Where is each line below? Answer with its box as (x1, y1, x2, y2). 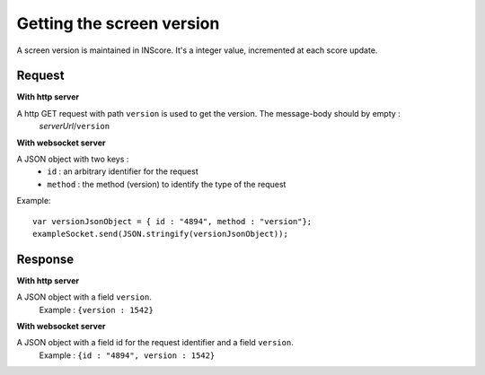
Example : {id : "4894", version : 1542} (39, 350, 216, 361)
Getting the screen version (16, 13, 220, 33)
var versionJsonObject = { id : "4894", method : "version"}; (32, 216, 313, 226)
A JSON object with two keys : (16, 153, 129, 165)
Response (16, 251, 75, 266)
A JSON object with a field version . (16, 292, 152, 302)
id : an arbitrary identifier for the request (47, 166, 198, 177)
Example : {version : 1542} (39, 304, 154, 315)
